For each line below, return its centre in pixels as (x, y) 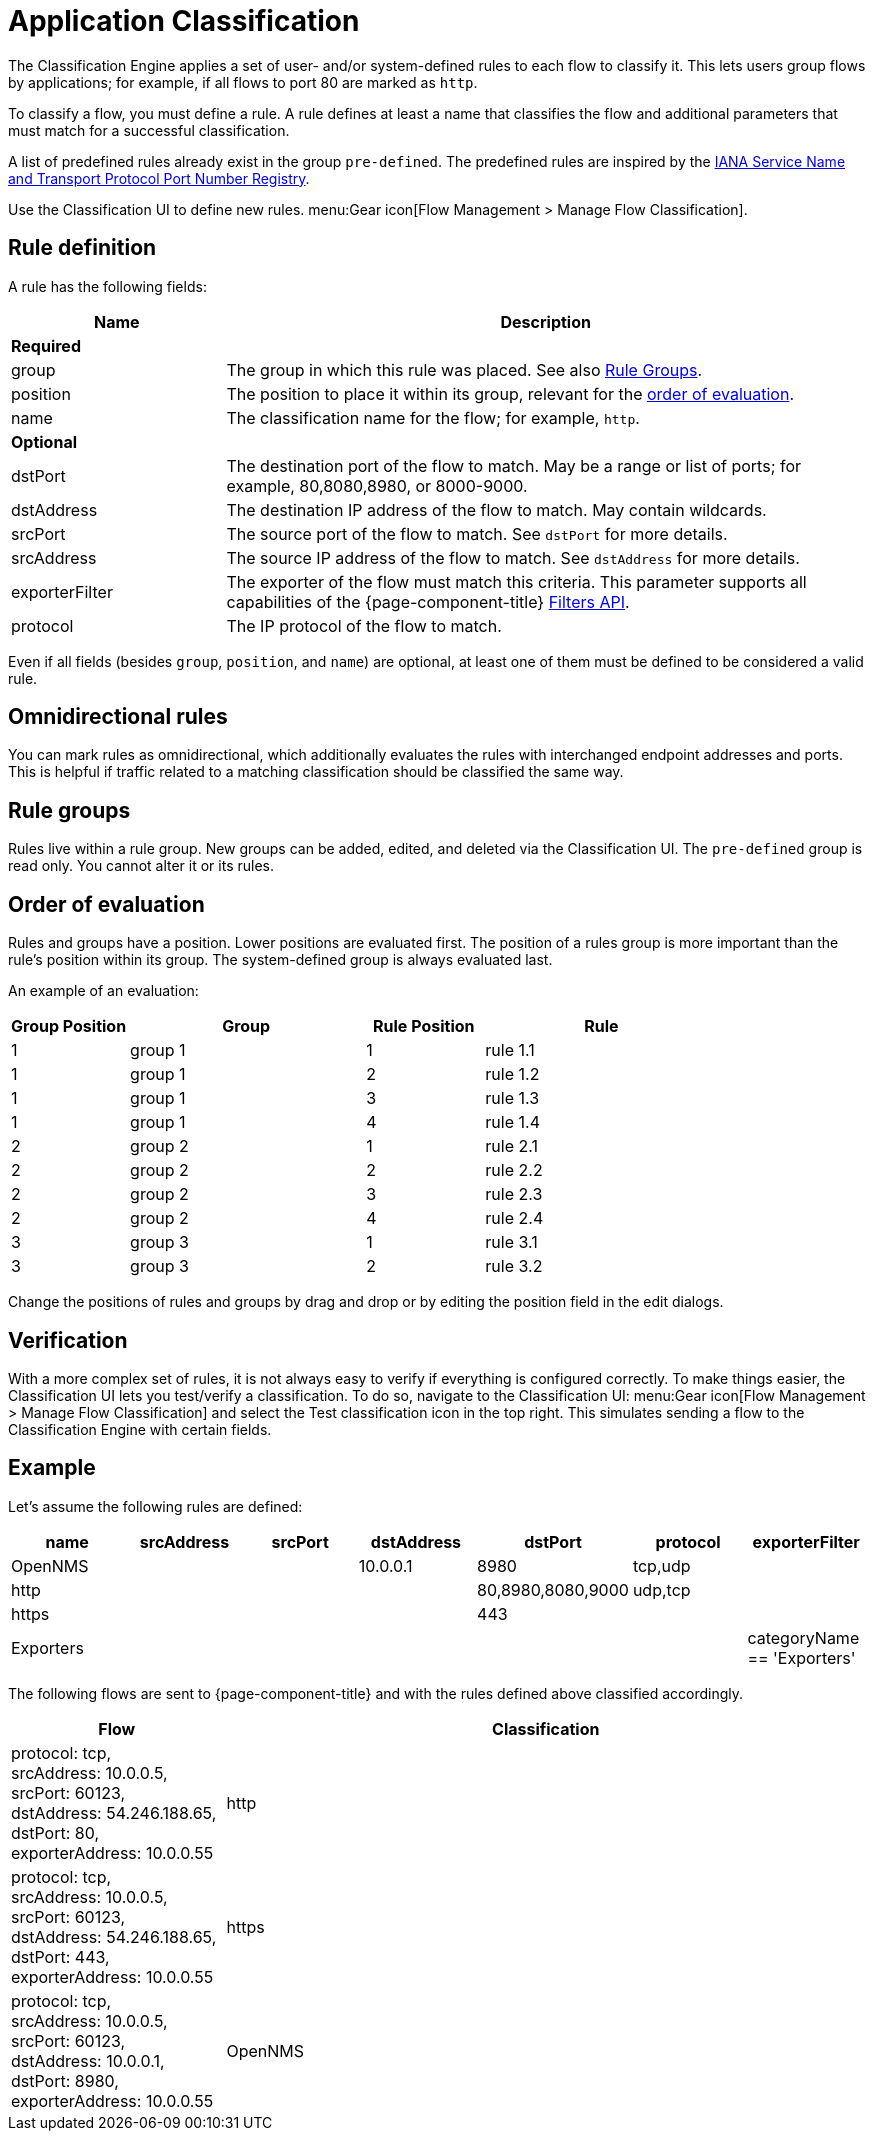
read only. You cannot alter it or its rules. (141, 866)
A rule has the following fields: (107, 286)
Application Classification (184, 21)
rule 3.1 (511, 1242)
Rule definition (82, 248)
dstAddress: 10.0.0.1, (88, 2060)
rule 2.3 (514, 1194)
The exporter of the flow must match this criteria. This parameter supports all (516, 581)
